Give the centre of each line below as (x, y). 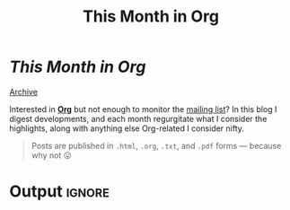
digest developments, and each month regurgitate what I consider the (138, 118)
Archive (24, 92)
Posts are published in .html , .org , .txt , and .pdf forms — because (156, 145)
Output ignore (59, 192)
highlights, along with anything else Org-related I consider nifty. (127, 128)
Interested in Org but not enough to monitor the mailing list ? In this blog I (143, 109)
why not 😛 (51, 155)
